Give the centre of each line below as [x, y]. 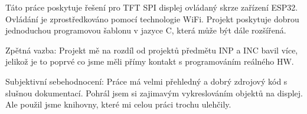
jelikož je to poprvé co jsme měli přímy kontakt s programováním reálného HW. [150, 61]
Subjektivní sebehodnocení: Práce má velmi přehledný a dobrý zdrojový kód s [146, 81]
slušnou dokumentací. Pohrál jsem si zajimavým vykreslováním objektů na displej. [154, 93]
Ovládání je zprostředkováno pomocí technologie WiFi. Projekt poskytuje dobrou [152, 19]
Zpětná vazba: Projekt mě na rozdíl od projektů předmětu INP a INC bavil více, [152, 50]
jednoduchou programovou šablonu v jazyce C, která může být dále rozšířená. [146, 30]
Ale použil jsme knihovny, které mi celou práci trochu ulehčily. [118, 104]
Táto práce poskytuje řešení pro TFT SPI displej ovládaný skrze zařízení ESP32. [152, 7]
